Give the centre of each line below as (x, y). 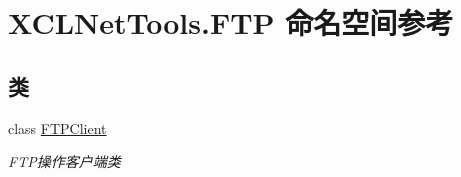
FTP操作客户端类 (64, 161)
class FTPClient (57, 127)
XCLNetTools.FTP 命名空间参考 (231, 22)
